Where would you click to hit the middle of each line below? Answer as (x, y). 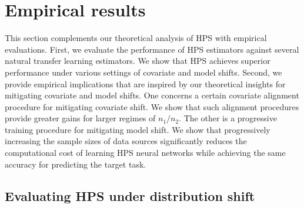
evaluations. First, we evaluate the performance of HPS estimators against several (152, 49)
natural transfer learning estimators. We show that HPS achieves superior (138, 61)
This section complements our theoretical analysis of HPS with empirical (136, 38)
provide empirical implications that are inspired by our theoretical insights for (145, 83)
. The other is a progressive (228, 118)
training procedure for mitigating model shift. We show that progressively (138, 129)
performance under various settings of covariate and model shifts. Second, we (143, 72)
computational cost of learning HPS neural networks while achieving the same (145, 153)
